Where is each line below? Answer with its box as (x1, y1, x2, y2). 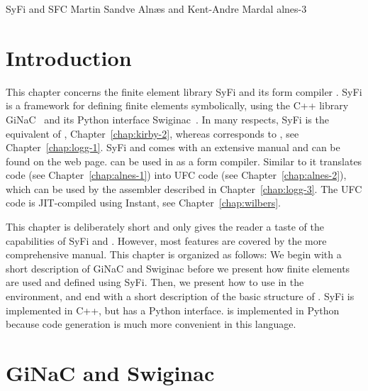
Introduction (6, 43, 132, 72)
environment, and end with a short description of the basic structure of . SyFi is (6, 289, 355, 304)
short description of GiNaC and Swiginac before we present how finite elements (6, 260, 350, 275)
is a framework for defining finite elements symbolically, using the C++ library (6, 98, 349, 113)
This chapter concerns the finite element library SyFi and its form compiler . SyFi (6, 84, 362, 99)
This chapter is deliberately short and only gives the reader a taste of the (6, 219, 324, 234)
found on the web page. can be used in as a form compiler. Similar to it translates (6, 153, 362, 168)
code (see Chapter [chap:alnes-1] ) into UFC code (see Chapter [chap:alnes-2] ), (6, 167, 347, 182)
